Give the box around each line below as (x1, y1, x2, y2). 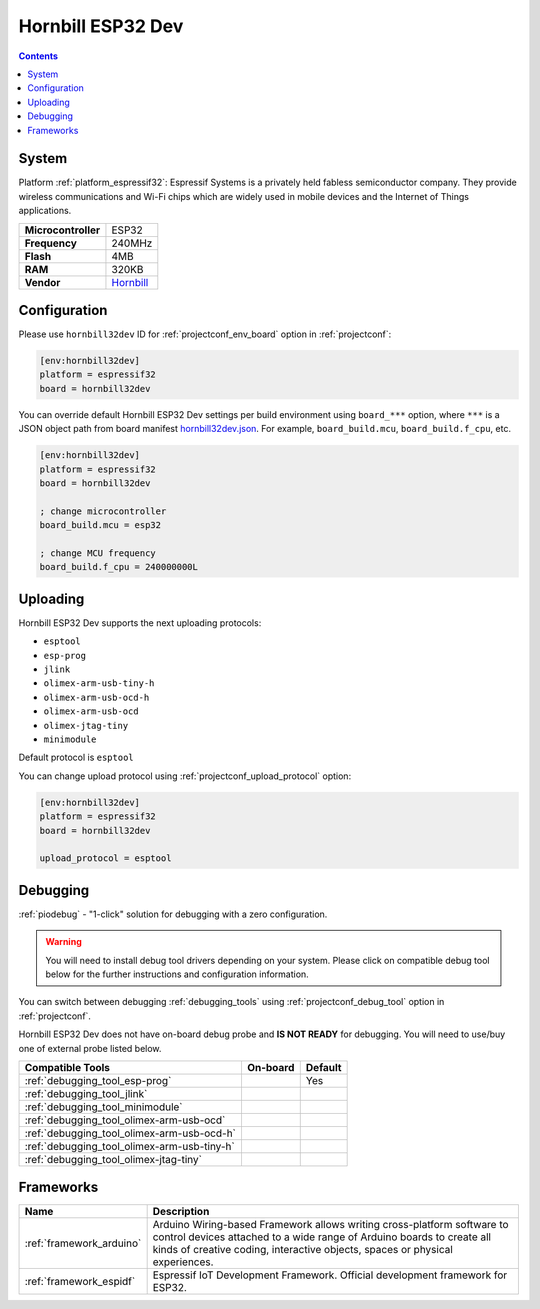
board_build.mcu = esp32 (39, 520, 162, 531)
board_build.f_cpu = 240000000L (39, 561, 199, 573)
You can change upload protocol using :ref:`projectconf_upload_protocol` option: (18, 770, 352, 782)
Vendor (24, 275, 61, 289)
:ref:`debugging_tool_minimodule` (24, 1100, 183, 1114)
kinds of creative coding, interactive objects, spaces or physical (152, 1243, 454, 1257)
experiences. (152, 1255, 214, 1269)
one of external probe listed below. (18, 1042, 162, 1054)
